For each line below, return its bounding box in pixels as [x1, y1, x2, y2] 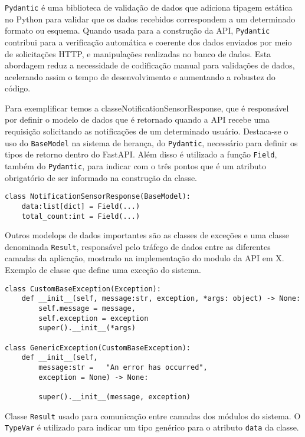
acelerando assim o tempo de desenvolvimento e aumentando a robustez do [5, 70, 276, 83]
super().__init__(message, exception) [38, 392, 191, 401]
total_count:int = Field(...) [21, 212, 140, 221]
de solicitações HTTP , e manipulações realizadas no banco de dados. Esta [5, 47, 271, 60]
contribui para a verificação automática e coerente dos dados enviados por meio [5, 35, 292, 48]
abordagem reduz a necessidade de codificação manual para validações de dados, [5, 59, 295, 71]
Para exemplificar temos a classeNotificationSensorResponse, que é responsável [5, 101, 289, 114]
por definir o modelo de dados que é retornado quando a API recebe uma [5, 113, 270, 126]
